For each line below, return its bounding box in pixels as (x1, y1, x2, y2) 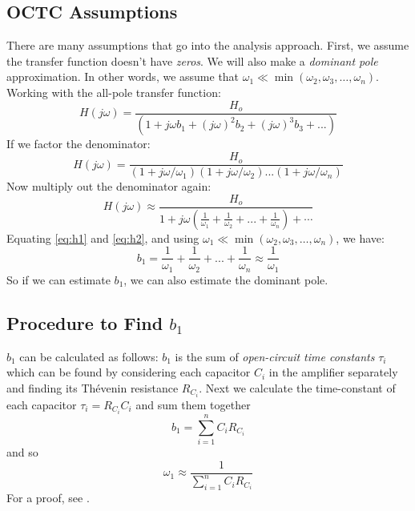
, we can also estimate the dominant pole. (123, 271, 328, 288)
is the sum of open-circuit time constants (175, 348, 375, 364)
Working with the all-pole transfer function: (6, 83, 221, 100)
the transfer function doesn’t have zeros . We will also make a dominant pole (6, 52, 378, 69)
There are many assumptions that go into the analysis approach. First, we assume (6, 37, 409, 54)
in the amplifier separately (268, 364, 398, 380)
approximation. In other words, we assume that (6, 68, 240, 85)
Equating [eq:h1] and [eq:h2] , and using (6, 229, 199, 246)
